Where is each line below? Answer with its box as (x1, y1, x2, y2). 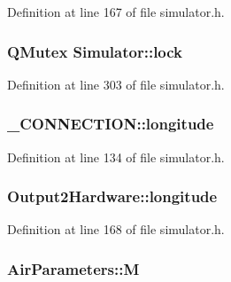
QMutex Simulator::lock (7, 40, 183, 62)
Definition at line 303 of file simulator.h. (7, 74, 225, 93)
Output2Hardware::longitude (7, 185, 218, 208)
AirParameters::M (7, 257, 140, 279)
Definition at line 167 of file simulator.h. (7, 3, 225, 20)
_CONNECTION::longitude (7, 113, 214, 135)
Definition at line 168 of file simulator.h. (7, 220, 225, 239)
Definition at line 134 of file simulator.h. (7, 147, 225, 166)
